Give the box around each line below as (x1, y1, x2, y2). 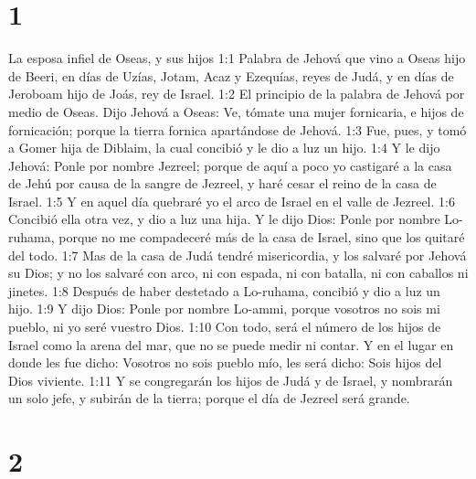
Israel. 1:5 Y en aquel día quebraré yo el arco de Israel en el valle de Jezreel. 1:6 (8, 191, 455, 210)
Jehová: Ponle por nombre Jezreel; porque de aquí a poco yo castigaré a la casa (8, 155, 452, 175)
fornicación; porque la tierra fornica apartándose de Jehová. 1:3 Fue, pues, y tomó (8, 120, 467, 139)
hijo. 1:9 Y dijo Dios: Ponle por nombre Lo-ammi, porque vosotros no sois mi (8, 299, 440, 318)
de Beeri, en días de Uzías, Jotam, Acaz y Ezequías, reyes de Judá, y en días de (8, 66, 454, 85)
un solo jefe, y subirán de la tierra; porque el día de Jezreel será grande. (8, 389, 410, 408)
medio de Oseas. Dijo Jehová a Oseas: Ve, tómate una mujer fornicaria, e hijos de (8, 101, 464, 121)
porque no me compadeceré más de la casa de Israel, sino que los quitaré (58, 228, 465, 247)
